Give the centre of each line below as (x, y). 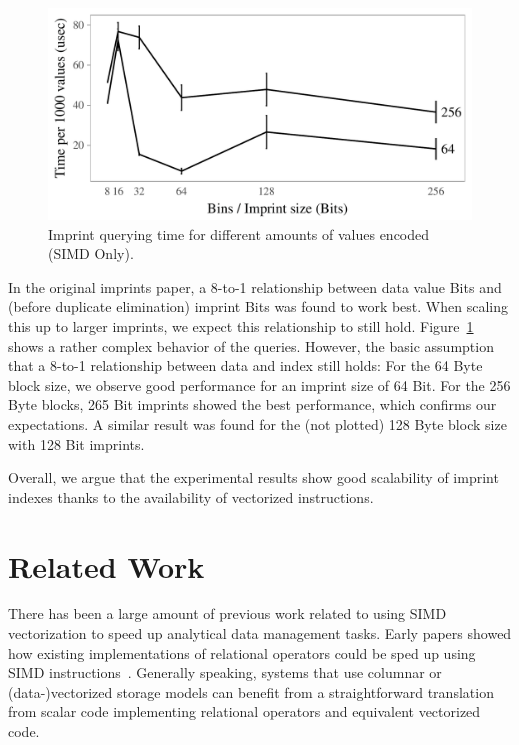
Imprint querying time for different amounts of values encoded (239, 233)
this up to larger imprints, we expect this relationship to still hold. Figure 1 (241, 325)
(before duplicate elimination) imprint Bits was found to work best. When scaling (258, 306)
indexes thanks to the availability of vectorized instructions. (191, 496)
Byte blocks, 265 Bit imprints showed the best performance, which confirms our (252, 404)
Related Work (106, 565)
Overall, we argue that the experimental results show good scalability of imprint (253, 477)
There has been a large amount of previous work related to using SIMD (227, 613)
